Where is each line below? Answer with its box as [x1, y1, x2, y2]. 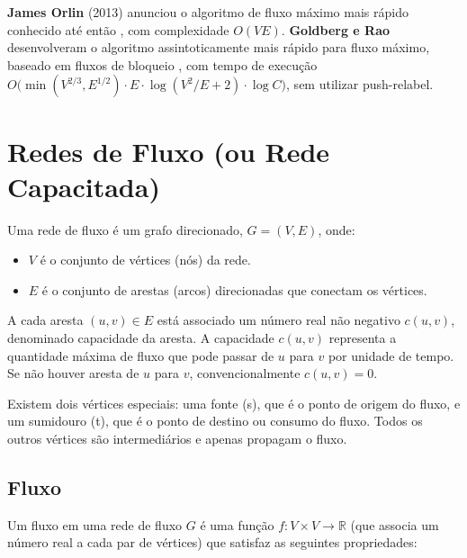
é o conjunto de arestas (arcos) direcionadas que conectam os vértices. [41, 280, 427, 299]
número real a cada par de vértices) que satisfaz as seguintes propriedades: [7, 533, 418, 552]
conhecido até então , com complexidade [7, 20, 229, 39]
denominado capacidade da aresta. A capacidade [7, 328, 274, 347]
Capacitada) [7, 167, 160, 204]
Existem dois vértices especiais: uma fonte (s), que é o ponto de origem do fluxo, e [7, 393, 461, 412]
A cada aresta [7, 310, 84, 329]
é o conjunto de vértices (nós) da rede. [40, 250, 251, 269]
